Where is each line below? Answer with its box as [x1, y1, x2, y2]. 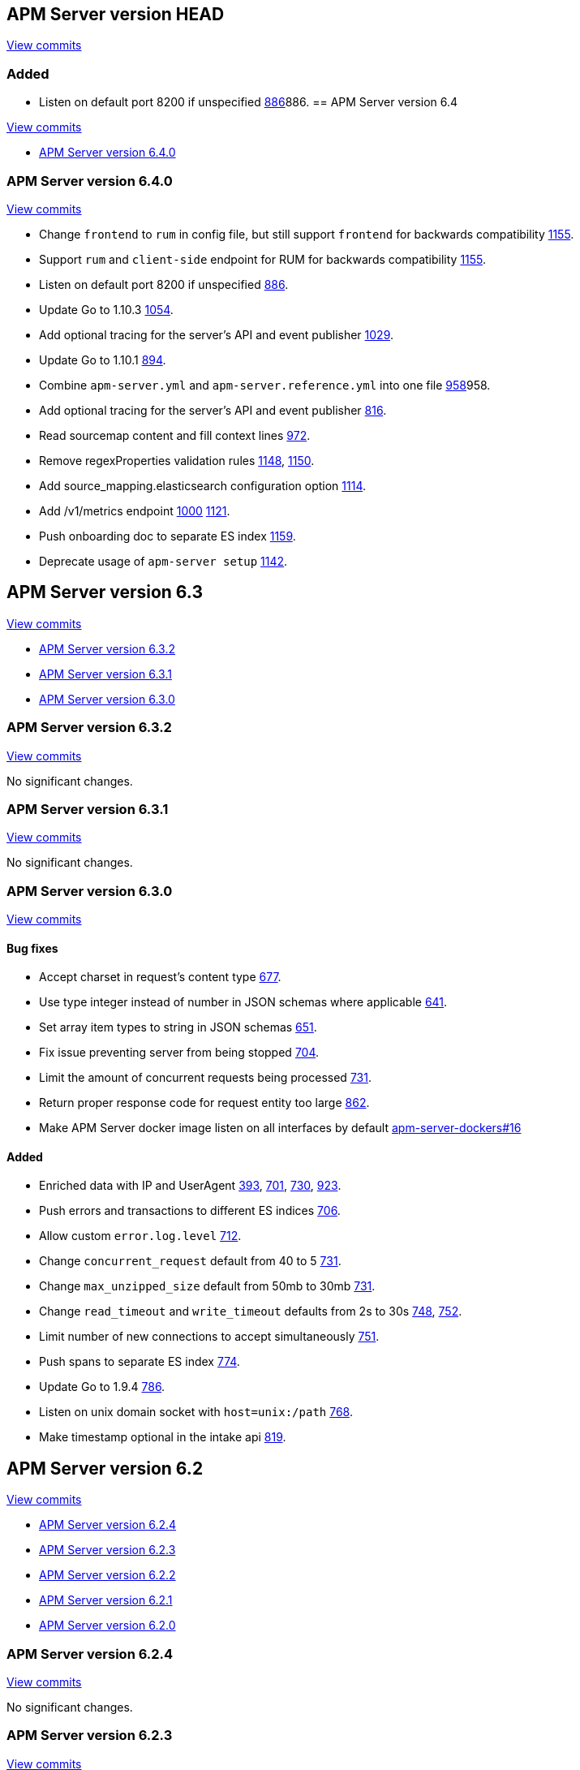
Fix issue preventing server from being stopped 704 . [39, 1045, 320, 1060]
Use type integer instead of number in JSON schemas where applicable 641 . [39, 995, 448, 1010]
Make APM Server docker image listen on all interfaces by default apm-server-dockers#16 [39, 1121, 522, 1135]
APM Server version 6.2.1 [39, 1593, 173, 1608]
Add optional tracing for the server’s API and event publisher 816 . [39, 403, 387, 417]
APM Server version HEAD [6, 4, 225, 24]
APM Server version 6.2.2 [39, 1568, 176, 1583]
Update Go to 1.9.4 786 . [39, 1380, 165, 1394]
